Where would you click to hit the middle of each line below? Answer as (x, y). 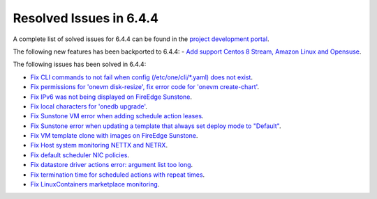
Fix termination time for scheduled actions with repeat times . (118, 175)
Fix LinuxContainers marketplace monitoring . (95, 184)
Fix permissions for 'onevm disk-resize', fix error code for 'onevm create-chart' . (145, 87)
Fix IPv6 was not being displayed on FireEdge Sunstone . (111, 97)
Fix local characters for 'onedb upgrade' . (89, 106)
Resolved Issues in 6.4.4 (86, 18)
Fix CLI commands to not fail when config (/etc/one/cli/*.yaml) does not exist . (141, 77)
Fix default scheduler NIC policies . (80, 155)
